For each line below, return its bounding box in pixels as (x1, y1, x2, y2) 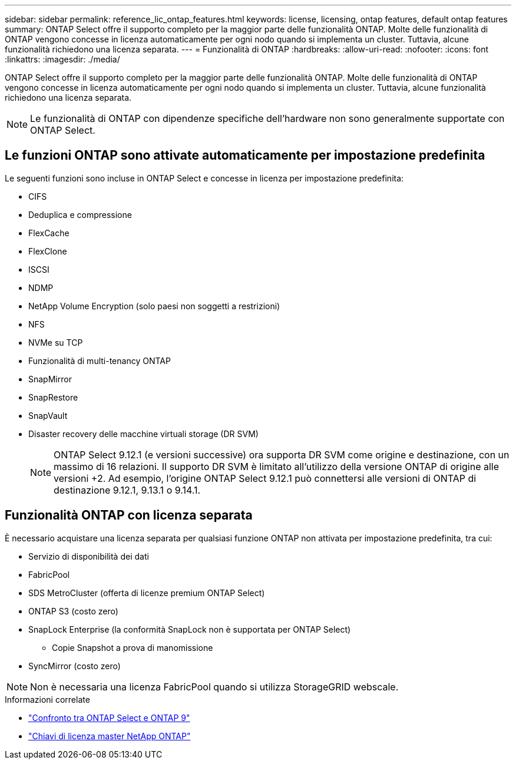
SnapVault (28, 410, 68, 421)
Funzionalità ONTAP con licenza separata (5, 508, 253, 523)
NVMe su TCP (28, 337, 83, 348)
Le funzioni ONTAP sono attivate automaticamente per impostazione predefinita (5, 148, 485, 163)
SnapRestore (28, 392, 78, 402)
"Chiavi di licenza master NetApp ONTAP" (28, 730, 191, 741)
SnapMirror (28, 373, 72, 384)
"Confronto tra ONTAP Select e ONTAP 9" (28, 712, 190, 723)
